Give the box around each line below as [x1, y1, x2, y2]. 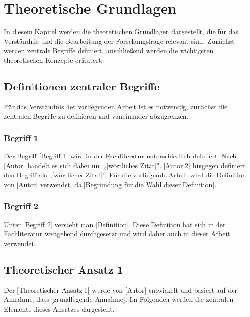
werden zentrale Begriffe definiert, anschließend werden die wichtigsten [4, 45, 214, 55]
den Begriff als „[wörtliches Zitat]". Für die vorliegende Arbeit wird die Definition [4, 170, 246, 180]
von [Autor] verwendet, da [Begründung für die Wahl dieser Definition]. [4, 179, 217, 189]
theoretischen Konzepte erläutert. [4, 54, 103, 65]
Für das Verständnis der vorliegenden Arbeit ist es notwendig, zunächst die [4, 101, 228, 111]
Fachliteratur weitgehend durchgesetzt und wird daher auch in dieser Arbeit [4, 229, 230, 239]
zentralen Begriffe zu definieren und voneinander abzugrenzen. [4, 111, 189, 121]
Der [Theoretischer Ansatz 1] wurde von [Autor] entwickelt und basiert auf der [4, 284, 237, 295]
